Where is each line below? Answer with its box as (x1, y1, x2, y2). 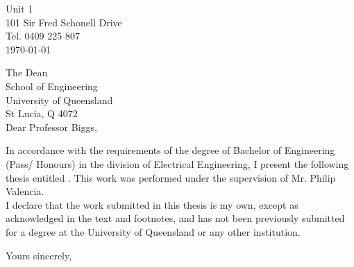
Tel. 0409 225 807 (6, 28, 80, 43)
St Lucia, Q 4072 (6, 106, 78, 121)
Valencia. (6, 184, 44, 198)
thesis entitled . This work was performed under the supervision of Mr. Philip (6, 170, 336, 184)
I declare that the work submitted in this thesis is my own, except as (6, 197, 298, 212)
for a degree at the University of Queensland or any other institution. (6, 224, 301, 239)
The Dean (6, 65, 48, 80)
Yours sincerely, (6, 248, 72, 262)
